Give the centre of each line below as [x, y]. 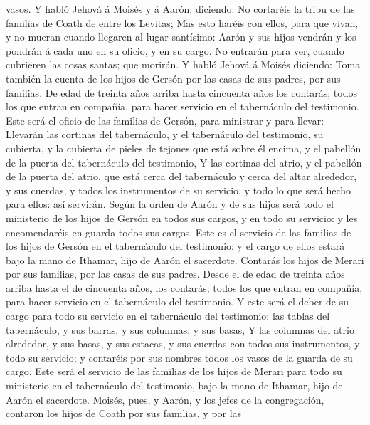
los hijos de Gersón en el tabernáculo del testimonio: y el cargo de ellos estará [175, 246]
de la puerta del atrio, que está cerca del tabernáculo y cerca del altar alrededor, [181, 176]
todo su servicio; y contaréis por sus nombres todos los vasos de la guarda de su [179, 357]
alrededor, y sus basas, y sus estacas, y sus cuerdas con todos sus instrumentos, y [183, 343]
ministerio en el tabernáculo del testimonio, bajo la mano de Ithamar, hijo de [174, 385]
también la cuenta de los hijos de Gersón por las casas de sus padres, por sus [173, 78]
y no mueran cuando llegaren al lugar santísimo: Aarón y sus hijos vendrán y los [181, 37]
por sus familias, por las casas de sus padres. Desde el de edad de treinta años [175, 274]
